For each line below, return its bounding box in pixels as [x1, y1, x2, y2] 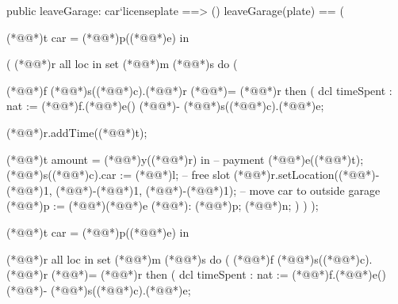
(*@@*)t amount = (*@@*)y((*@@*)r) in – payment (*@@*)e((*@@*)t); [6, 150, 364, 167]
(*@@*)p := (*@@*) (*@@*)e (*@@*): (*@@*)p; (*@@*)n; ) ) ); [6, 197, 319, 214]
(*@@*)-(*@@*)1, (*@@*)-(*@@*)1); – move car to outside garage [55, 181, 381, 198]
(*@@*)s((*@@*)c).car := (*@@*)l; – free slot [6, 166, 231, 183]
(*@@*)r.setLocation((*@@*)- [233, 166, 380, 183]
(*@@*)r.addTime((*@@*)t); [6, 123, 147, 140]
